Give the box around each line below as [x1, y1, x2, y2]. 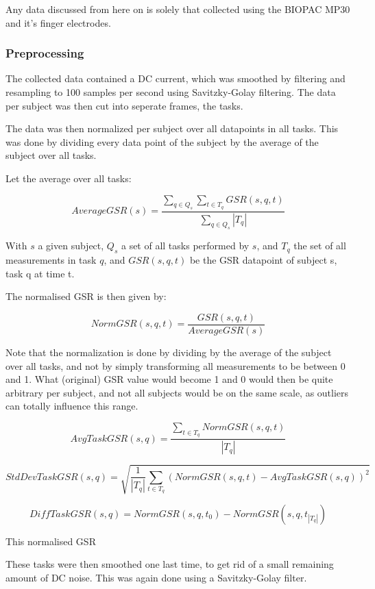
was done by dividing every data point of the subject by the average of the [5, 134, 319, 149]
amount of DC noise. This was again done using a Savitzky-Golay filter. [5, 570, 307, 584]
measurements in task [5, 253, 97, 267]
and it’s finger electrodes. [5, 15, 111, 29]
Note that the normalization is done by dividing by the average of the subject [5, 345, 332, 360]
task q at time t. [5, 266, 75, 280]
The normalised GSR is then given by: [5, 289, 167, 303]
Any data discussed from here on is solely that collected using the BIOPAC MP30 [5, 2, 350, 16]
